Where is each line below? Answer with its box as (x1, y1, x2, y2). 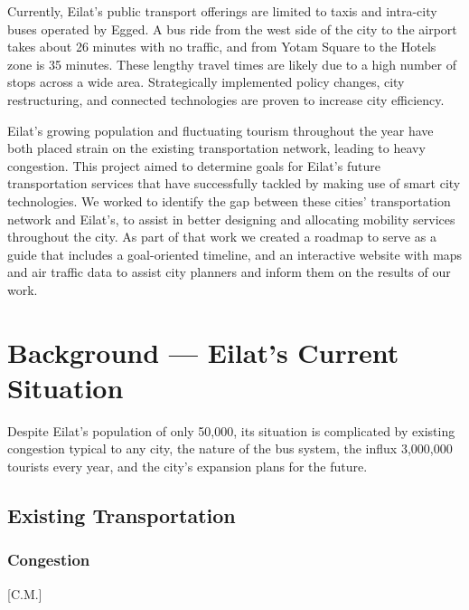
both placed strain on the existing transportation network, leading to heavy (7, 138, 426, 157)
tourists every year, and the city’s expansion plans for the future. (7, 457, 368, 475)
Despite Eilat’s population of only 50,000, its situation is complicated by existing (7, 421, 455, 440)
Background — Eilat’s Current (7, 333, 399, 370)
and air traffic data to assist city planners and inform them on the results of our (7, 262, 451, 281)
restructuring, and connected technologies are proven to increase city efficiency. (7, 90, 445, 109)
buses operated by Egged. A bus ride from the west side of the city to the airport (7, 19, 457, 38)
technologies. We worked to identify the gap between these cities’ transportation (7, 191, 451, 210)
